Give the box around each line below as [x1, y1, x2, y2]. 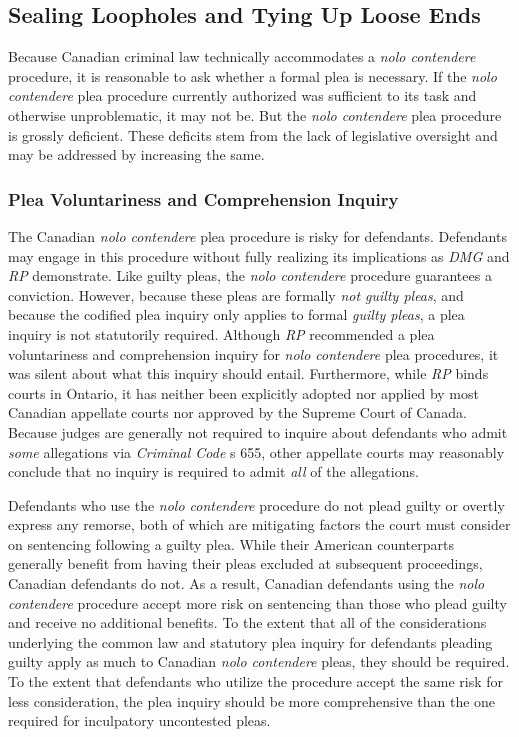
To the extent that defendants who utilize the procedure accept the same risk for [8, 671, 504, 692]
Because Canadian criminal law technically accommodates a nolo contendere [8, 46, 476, 67]
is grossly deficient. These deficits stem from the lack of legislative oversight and [8, 124, 498, 145]
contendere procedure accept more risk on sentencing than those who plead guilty [8, 592, 507, 613]
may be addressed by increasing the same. [8, 144, 265, 165]
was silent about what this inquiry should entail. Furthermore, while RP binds [8, 363, 489, 384]
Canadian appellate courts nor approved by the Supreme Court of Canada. [8, 402, 467, 423]
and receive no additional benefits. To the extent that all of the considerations [8, 612, 487, 633]
